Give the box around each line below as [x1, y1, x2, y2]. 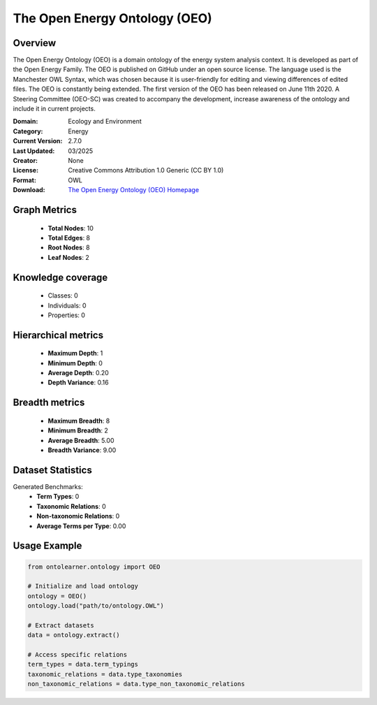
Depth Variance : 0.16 [47, 378, 109, 387]
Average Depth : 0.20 [47, 369, 110, 377]
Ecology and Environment [68, 117, 142, 126]
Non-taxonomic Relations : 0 [36, 512, 120, 521]
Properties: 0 [47, 311, 85, 319]
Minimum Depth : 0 [47, 358, 103, 367]
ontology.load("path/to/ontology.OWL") [27, 602, 164, 610]
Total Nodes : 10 [47, 224, 94, 232]
